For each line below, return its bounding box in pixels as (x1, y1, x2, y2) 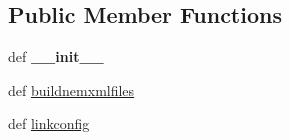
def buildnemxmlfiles (8, 79, 135, 100)
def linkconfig (8, 113, 90, 134)
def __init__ (8, 46, 104, 67)
